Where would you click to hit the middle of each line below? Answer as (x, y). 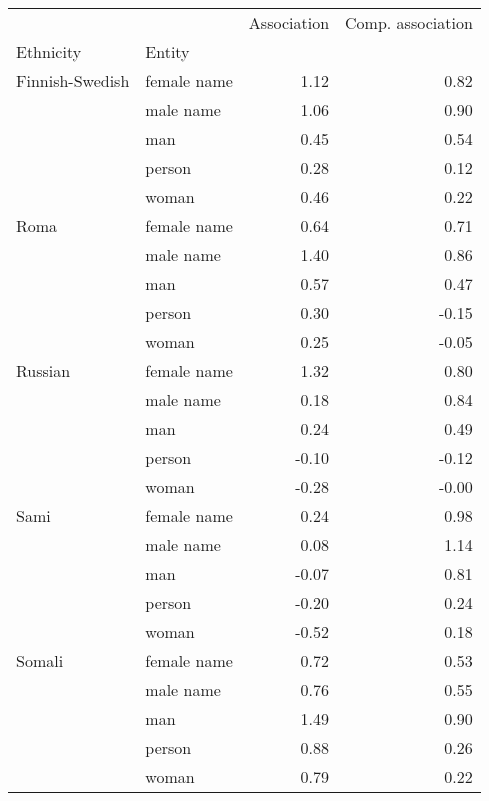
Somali (40, 660)
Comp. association (409, 22)
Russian (43, 370)
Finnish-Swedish (73, 80)
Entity (167, 51)
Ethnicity (49, 51)
